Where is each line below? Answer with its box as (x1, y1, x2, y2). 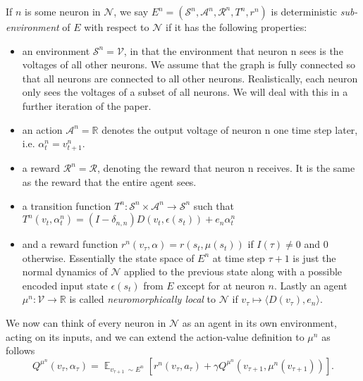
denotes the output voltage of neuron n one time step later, (101, 122, 358, 137)
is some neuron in (25, 4, 101, 18)
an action (22, 122, 63, 137)
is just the (293, 250, 336, 265)
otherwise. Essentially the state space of (22, 250, 195, 265)
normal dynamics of (22, 264, 108, 279)
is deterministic (271, 4, 338, 18)
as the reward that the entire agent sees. (22, 174, 197, 189)
